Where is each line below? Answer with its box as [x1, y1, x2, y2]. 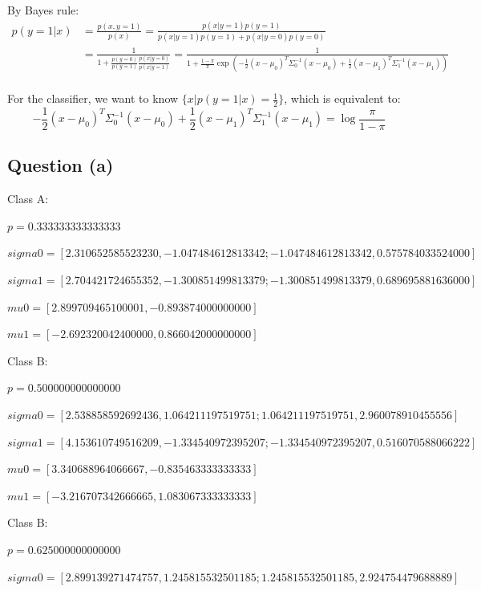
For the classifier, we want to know [7, 90, 179, 107]
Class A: [7, 190, 49, 207]
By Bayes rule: [7, 2, 79, 18]
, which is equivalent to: [284, 90, 401, 107]
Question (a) [7, 153, 114, 177]
